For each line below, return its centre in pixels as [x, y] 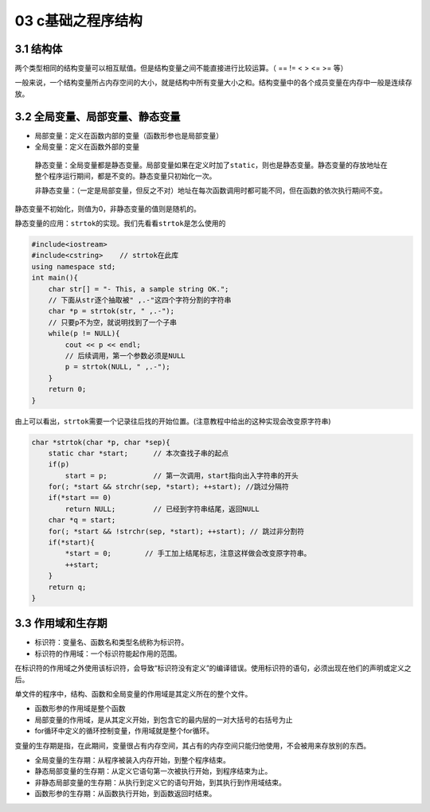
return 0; [67, 389]
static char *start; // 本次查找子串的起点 [139, 453]
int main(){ [55, 278]
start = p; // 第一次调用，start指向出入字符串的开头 [182, 475]
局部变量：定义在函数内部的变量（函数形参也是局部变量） [129, 135]
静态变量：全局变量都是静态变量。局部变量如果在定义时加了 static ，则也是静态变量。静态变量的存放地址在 [211, 165]
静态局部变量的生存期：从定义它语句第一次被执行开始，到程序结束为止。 [153, 771]
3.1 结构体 [39, 49]
